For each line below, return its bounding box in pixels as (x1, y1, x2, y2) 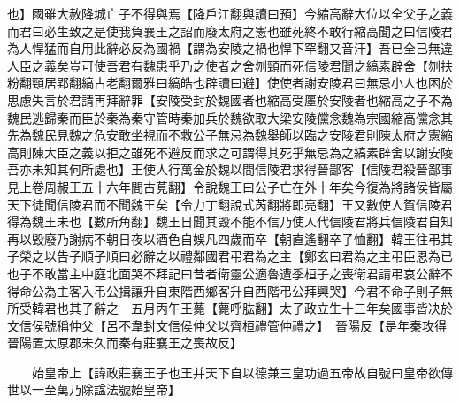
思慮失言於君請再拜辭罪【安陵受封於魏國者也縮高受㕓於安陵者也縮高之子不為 (7, 90, 453, 109)
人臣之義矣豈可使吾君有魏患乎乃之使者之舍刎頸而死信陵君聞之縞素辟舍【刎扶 (7, 56, 453, 74)
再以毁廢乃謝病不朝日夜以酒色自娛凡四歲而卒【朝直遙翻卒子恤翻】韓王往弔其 (7, 229, 453, 248)
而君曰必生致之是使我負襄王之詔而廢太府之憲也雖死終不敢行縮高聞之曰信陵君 (7, 21, 453, 40)
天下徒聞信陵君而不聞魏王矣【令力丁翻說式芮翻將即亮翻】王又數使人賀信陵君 (7, 194, 453, 213)
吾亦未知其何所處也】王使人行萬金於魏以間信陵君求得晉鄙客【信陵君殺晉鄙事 (7, 160, 453, 179)
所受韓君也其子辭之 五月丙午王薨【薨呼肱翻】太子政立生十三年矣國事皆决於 (7, 299, 453, 317)
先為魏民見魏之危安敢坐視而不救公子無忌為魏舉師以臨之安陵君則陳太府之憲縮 (7, 126, 453, 144)
